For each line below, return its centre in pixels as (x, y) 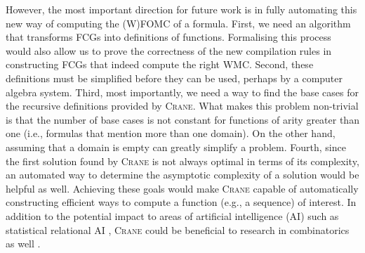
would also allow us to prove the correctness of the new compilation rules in (169, 50)
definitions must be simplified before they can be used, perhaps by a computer (174, 78)
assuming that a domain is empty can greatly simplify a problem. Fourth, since (176, 147)
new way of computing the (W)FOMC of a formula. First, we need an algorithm (178, 23)
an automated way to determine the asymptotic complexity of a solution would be (182, 175)
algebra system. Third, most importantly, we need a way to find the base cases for (182, 92)
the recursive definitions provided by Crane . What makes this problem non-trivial (182, 106)
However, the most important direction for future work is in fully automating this (181, 9)
